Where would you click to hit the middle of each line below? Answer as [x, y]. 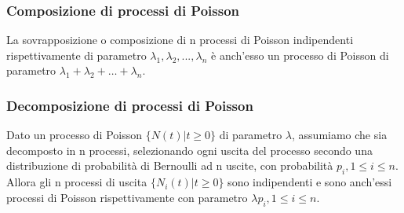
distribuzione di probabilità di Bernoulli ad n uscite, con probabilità [170, 165]
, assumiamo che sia [340, 135]
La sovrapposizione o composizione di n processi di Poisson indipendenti [180, 40]
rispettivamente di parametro [76, 55]
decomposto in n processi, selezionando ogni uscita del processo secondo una [189, 150]
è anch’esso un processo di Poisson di [300, 55]
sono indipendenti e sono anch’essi [310, 182]
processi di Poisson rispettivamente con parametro [127, 197]
